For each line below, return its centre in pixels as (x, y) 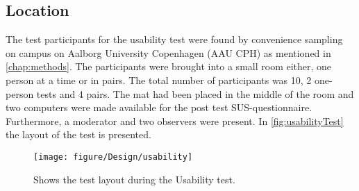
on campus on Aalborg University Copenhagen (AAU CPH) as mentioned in (168, 52)
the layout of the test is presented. (78, 134)
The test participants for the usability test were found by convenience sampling (174, 39)
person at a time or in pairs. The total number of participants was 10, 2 (159, 80)
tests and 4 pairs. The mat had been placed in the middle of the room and (195, 93)
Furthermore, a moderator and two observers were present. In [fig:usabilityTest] (175, 121)
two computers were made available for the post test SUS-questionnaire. (159, 107)
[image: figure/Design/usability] (113, 157)
